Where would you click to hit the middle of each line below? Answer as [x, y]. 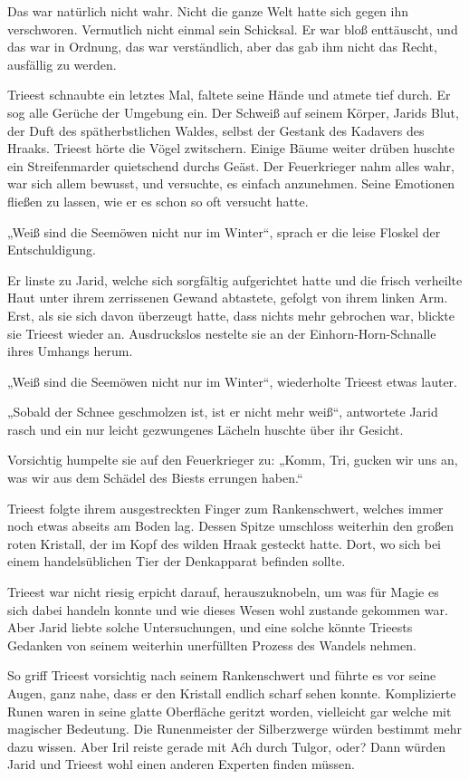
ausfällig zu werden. [62, 64]
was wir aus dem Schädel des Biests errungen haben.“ [155, 478]
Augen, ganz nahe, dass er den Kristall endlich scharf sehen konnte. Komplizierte [232, 693]
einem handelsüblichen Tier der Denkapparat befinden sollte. [177, 561]
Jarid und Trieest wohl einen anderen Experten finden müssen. [181, 764]
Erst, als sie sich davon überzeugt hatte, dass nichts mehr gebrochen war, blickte [231, 315]
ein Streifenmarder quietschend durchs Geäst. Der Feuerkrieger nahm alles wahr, [231, 165]
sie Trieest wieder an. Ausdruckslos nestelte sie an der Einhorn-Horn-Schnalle [222, 333]
